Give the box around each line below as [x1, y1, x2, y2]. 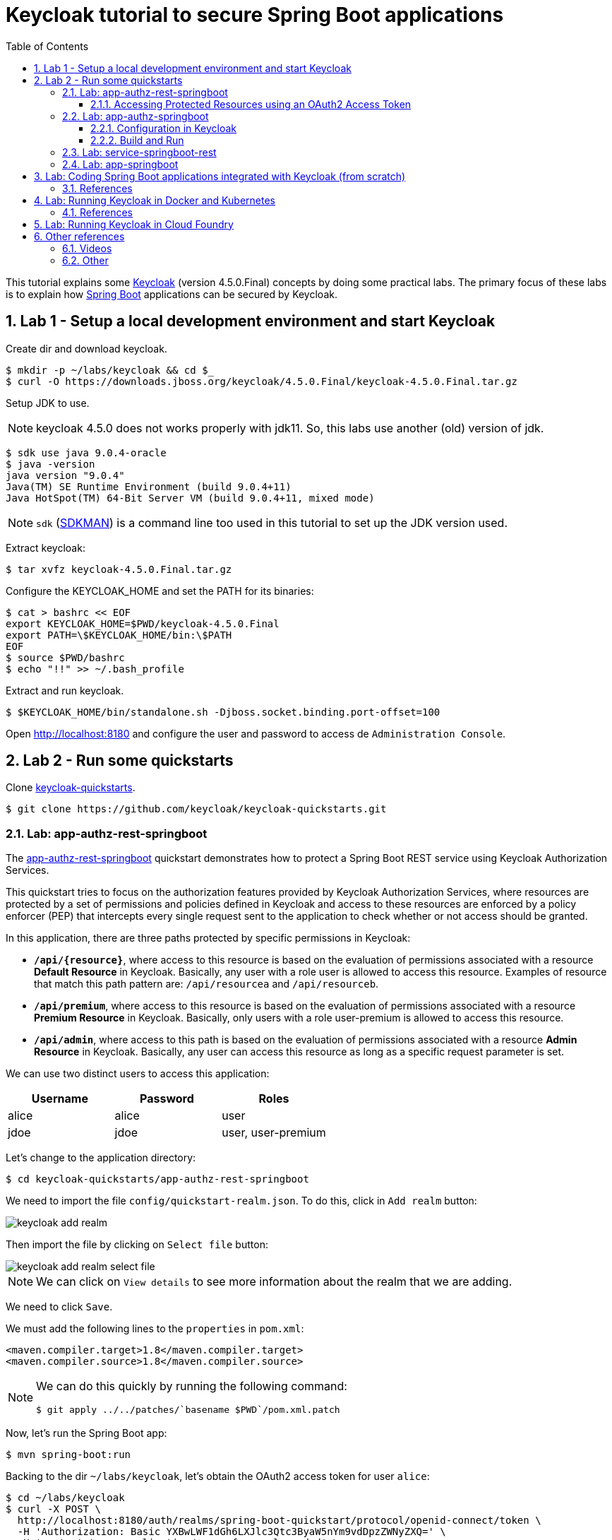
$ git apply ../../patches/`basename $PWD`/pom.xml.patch [36, 1404, 340, 1416]
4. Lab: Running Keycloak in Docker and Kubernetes [34, 194, 275, 206]
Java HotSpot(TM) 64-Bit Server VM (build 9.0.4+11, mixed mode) [6, 492, 375, 504]
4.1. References [62, 206, 133, 218]
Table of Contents [6, 40, 89, 52]
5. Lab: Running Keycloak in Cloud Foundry [34, 218, 234, 230]
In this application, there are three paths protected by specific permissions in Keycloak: [6, 932, 411, 944]
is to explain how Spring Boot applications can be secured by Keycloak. [6, 288, 337, 300]
